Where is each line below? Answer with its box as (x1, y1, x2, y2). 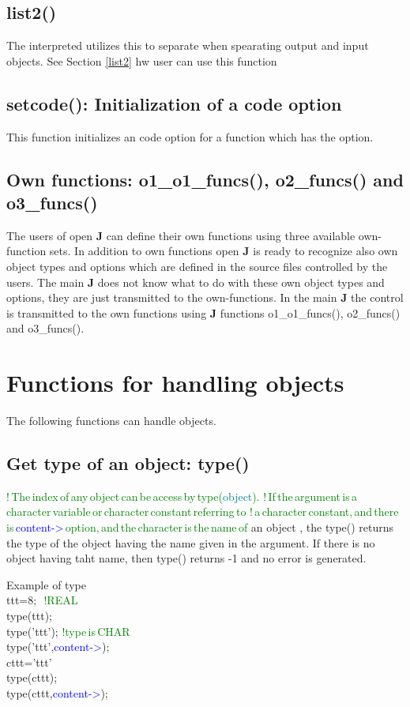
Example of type (6, 576, 86, 592)
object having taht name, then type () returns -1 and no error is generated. (6, 550, 367, 566)
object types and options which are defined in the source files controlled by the (6, 258, 388, 274)
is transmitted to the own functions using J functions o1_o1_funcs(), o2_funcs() (6, 304, 401, 321)
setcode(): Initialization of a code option (6, 91, 342, 115)
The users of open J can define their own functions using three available (6, 227, 355, 243)
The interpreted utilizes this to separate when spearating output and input (6, 37, 369, 54)
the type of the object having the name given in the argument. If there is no (6, 534, 375, 551)
